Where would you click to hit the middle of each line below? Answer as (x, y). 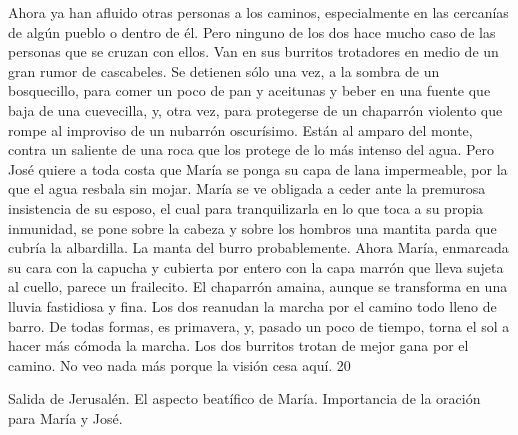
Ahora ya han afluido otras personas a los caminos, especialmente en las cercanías (258, 12)
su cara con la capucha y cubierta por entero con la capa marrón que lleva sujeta (256, 266)
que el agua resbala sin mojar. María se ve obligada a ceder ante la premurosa (247, 188)
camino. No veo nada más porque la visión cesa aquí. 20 (179, 364)
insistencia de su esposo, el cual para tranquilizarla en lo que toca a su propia (246, 207)
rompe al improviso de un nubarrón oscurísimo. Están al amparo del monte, (240, 129)
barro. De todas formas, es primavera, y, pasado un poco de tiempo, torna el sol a (259, 325)
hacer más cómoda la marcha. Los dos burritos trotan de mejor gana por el (238, 345)
